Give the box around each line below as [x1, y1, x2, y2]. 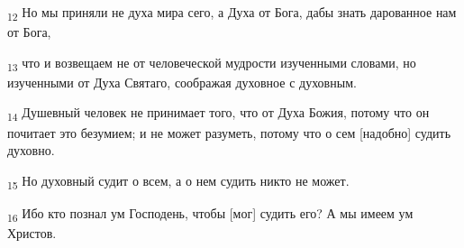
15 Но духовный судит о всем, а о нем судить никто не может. [7, 170, 350, 192]
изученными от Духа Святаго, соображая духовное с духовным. [7, 72, 357, 91]
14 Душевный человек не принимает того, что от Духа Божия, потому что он [7, 103, 430, 124]
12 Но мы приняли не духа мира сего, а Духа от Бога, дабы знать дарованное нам [7, 3, 457, 23]
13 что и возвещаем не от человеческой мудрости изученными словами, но [7, 52, 416, 74]
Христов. [7, 224, 57, 242]
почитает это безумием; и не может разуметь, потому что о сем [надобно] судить [7, 123, 451, 142]
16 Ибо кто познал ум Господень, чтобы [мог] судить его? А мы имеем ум [7, 203, 414, 225]
